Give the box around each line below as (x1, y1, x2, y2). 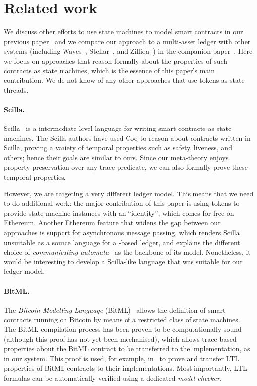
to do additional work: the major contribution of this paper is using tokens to (4, 198, 240, 208)
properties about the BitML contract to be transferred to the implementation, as (4, 343, 250, 354)
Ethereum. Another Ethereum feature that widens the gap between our (4, 217, 221, 228)
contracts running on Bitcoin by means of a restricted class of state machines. (4, 314, 240, 324)
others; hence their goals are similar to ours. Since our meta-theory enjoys (4, 152, 229, 162)
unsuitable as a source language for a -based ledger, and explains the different (4, 237, 240, 247)
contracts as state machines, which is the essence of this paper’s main (4, 65, 215, 75)
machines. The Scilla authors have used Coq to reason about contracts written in (4, 132, 251, 143)
